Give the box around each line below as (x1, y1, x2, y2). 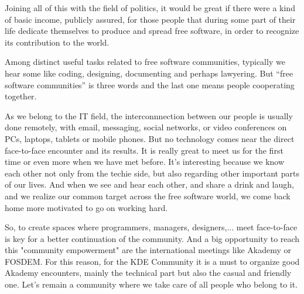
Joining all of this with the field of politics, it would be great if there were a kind (5, 2, 295, 13)
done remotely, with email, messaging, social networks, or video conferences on (5, 121, 287, 133)
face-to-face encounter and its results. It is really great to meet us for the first (5, 144, 283, 156)
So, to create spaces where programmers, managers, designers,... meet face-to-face (5, 221, 298, 233)
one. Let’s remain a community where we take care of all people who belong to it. (5, 278, 298, 290)
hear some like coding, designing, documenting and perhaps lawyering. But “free (5, 67, 293, 79)
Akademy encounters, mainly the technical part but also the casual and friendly (5, 267, 292, 279)
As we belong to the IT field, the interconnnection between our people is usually (5, 109, 293, 122)
